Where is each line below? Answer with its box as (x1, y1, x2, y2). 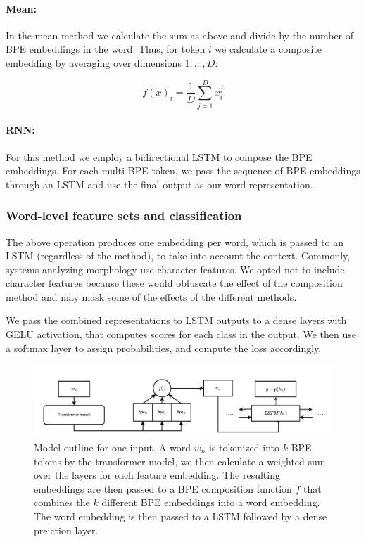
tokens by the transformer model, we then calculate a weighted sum (34, 453, 326, 468)
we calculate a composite (215, 41, 322, 56)
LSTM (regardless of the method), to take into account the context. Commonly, (6, 248, 351, 263)
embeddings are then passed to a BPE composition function (34, 481, 292, 496)
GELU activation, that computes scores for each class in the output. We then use (6, 327, 356, 342)
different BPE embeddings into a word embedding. (101, 495, 320, 510)
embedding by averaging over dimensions (6, 55, 182, 70)
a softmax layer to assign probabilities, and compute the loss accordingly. (6, 340, 322, 355)
